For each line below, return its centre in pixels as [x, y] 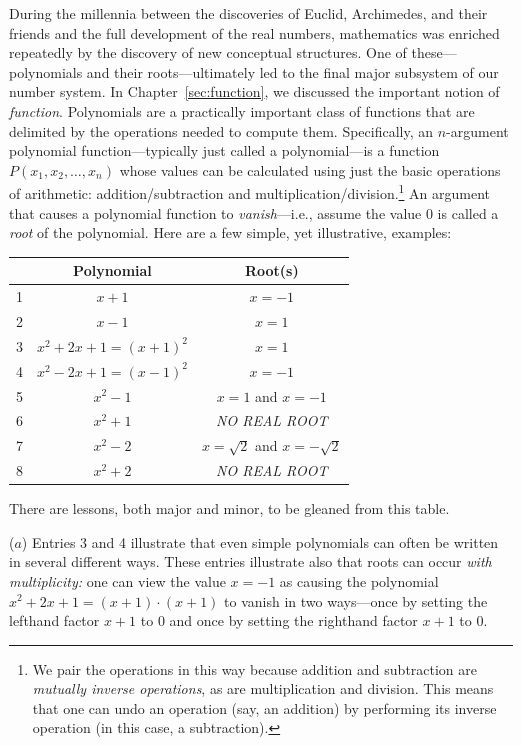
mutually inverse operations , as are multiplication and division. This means [263, 688]
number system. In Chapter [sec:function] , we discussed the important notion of [254, 91]
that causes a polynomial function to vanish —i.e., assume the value [215, 212]
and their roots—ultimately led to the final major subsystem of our [292, 71]
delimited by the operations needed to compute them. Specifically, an [221, 130]
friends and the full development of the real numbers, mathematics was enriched [254, 32]
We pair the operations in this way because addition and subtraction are [255, 668]
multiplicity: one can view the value [117, 580]
